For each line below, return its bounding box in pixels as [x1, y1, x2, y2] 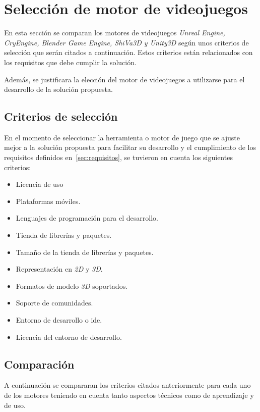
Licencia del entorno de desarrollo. [16, 331, 122, 342]
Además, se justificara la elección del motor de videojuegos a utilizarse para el [4, 74, 245, 84]
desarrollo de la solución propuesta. [4, 84, 113, 94]
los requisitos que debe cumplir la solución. [4, 57, 137, 67]
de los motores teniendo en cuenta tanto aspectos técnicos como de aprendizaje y [4, 390, 254, 400]
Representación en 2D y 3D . [16, 264, 103, 274]
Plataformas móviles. [16, 195, 81, 206]
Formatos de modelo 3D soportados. [16, 280, 128, 291]
